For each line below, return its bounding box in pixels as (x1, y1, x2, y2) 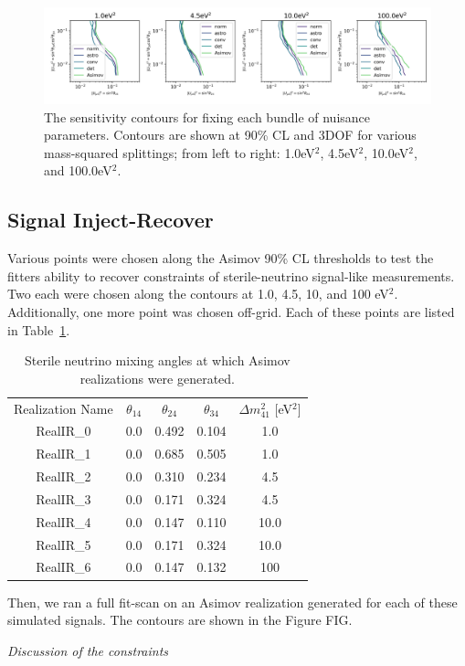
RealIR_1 (36, 444, 91, 463)
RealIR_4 (36, 512, 91, 531)
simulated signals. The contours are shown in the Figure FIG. (7, 610, 353, 629)
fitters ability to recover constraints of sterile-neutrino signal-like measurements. (7, 266, 455, 285)
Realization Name (14, 398, 113, 418)
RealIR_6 (36, 557, 91, 576)
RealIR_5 (36, 534, 91, 554)
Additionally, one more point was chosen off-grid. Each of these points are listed (7, 301, 455, 321)
